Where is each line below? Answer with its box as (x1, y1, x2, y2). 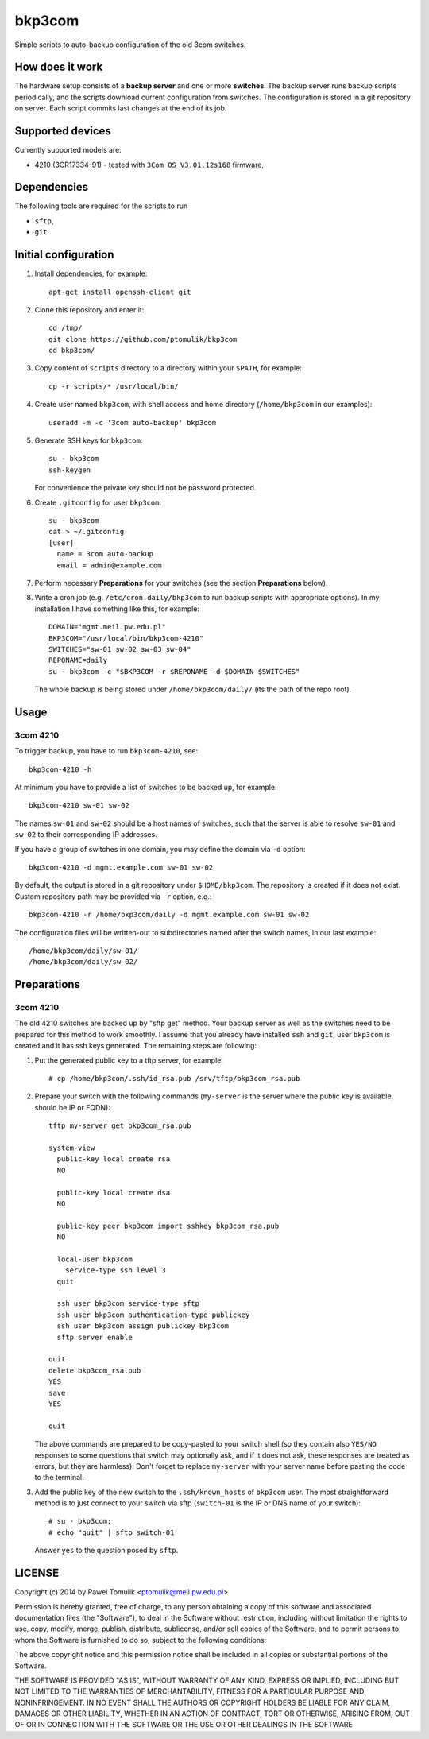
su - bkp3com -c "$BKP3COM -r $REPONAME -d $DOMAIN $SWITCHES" (48, 667, 300, 676)
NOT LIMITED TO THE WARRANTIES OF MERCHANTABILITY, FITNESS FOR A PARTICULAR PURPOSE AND (14, 1687, 365, 1696)
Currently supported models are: (14, 145, 122, 155)
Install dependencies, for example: (34, 269, 148, 278)
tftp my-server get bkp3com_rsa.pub (48, 1121, 191, 1130)
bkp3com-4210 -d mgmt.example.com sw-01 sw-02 (29, 862, 214, 872)
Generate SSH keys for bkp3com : (34, 436, 143, 445)
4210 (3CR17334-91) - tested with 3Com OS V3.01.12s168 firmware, (34, 160, 265, 169)
